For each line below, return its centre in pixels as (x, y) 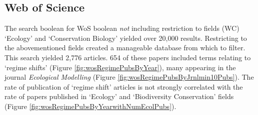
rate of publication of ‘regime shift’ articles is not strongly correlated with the (124, 86)
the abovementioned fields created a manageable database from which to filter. (125, 48)
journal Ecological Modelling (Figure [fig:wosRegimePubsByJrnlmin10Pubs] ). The (129, 77)
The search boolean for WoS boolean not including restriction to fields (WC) (122, 28)
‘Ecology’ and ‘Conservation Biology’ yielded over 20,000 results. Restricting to (126, 38)
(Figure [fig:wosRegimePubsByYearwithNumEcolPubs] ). (90, 106)
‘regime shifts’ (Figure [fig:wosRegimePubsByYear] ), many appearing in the (120, 67)
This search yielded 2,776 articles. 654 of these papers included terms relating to (128, 57)
